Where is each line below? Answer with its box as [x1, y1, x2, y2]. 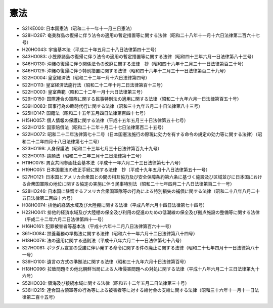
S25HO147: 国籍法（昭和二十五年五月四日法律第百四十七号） [22, 110, 149, 116]
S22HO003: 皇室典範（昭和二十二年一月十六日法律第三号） [22, 89, 146, 95]
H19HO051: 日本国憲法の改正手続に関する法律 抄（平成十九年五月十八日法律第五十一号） [22, 167, 210, 173]
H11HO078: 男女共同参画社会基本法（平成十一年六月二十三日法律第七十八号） [22, 159, 184, 165]
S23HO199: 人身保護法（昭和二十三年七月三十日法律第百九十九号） [22, 146, 162, 152]
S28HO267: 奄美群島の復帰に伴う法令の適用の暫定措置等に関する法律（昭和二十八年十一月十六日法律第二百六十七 [22, 32, 260, 38]
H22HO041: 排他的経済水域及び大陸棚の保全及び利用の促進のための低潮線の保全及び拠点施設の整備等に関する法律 [22, 209, 260, 215]
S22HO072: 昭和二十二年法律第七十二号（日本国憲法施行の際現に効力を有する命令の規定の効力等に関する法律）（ [22, 131, 258, 138]
